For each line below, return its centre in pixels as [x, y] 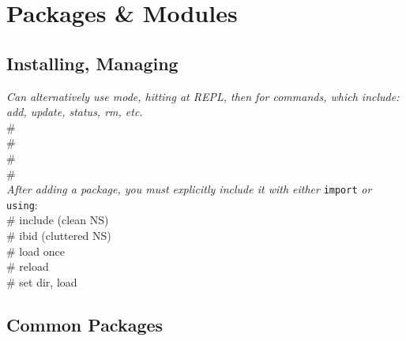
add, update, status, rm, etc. [75, 112]
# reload [28, 266]
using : [22, 204]
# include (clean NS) [58, 220]
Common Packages [85, 324]
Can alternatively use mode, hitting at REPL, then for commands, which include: [203, 96]
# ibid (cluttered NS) [59, 236]
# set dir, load [42, 281]
